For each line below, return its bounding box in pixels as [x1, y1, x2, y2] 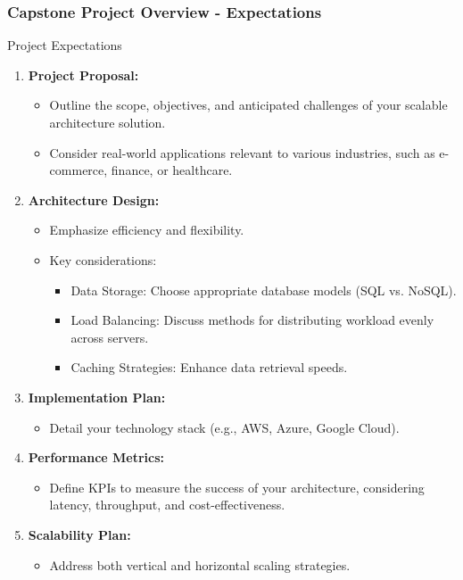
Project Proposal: [28, 65, 139, 84]
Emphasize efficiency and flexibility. [49, 220, 244, 239]
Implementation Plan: [28, 387, 166, 406]
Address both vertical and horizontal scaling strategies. [49, 555, 351, 574]
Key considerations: [49, 250, 157, 269]
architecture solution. [49, 113, 166, 131]
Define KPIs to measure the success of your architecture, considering [49, 477, 425, 496]
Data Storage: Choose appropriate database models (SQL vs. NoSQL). [70, 280, 457, 299]
